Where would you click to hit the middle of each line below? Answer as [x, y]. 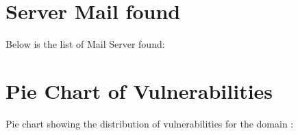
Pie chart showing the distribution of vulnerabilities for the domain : [150, 123]
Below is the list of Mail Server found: [85, 44]
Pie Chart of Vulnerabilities [139, 90]
